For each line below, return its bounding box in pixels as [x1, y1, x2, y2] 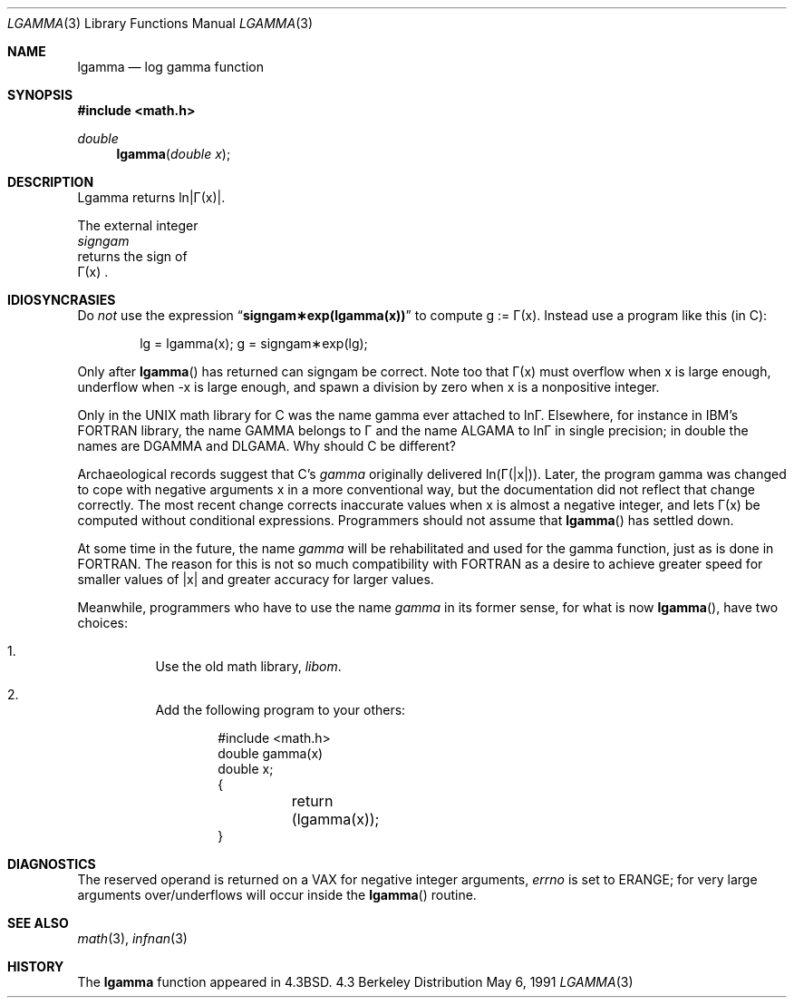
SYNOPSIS [7, 87, 73, 102]
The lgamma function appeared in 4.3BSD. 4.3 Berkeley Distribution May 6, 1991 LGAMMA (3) [77, 974, 634, 990]
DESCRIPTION [7, 174, 94, 190]
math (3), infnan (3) [77, 931, 188, 946]
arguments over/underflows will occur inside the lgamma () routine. [77, 887, 477, 903]
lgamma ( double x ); [116, 146, 231, 161]
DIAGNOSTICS [7, 856, 96, 872]
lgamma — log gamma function [77, 59, 264, 74]
